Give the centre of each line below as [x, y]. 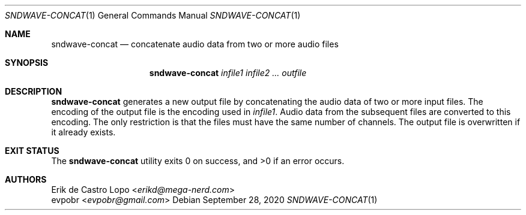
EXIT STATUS [32, 151]
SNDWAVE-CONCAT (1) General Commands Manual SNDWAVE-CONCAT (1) [153, 15]
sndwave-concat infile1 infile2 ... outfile [228, 73]
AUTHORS [26, 179]
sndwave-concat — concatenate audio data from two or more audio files [195, 44]
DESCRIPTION [34, 91]
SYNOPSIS [27, 63]
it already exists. [83, 132]
